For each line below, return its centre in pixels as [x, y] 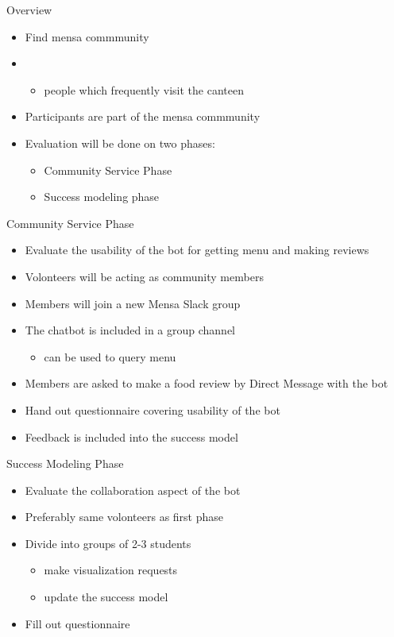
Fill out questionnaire [77, 623]
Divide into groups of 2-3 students [108, 543]
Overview [29, 10]
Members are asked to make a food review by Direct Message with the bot [207, 383]
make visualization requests [111, 570]
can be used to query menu [110, 356]
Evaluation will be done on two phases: [120, 143]
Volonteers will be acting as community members [144, 276]
